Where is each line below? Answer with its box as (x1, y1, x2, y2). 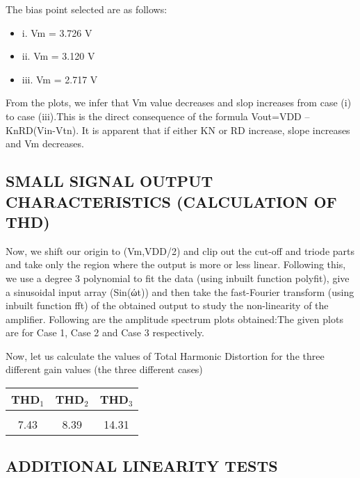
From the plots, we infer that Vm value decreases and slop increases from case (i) (6, 95, 352, 110)
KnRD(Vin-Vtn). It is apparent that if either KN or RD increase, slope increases (6, 122, 350, 137)
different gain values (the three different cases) (6, 362, 203, 377)
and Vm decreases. (6, 136, 84, 151)
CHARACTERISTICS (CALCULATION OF (6, 190, 337, 212)
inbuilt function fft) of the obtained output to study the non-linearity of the (6, 298, 329, 313)
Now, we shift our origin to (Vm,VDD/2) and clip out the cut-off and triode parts (6, 243, 354, 258)
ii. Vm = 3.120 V (22, 49, 95, 63)
